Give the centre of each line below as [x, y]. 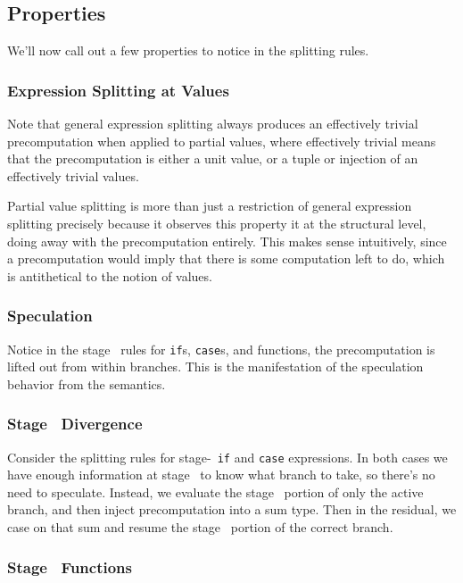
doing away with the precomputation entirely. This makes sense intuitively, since [227, 241]
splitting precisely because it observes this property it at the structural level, [217, 223]
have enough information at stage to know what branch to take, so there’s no [221, 475]
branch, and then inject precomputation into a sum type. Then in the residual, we [232, 509]
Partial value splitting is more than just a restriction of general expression [210, 206]
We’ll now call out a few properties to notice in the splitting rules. [188, 50]
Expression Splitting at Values [118, 90]
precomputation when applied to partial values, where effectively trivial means [222, 141]
